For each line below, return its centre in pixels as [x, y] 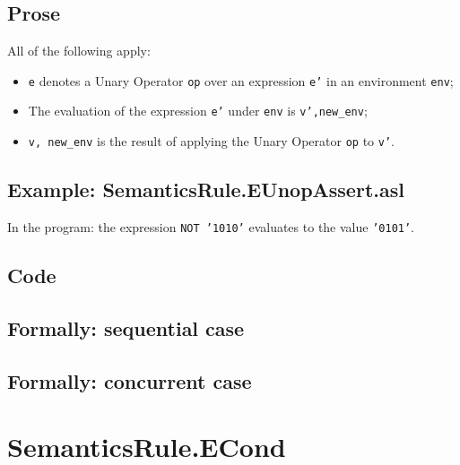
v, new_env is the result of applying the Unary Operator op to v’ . [212, 141]
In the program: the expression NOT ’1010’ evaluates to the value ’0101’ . [211, 226]
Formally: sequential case [126, 327]
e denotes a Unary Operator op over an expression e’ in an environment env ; [241, 80]
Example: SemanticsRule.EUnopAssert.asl [206, 189]
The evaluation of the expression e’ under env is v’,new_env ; [198, 111]
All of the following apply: [79, 51]
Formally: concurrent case [130, 380]
